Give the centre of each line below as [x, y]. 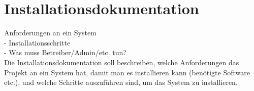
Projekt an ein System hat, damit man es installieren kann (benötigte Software [127, 72]
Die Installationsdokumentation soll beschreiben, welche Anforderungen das [122, 62]
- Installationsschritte [37, 42]
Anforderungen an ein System [50, 33]
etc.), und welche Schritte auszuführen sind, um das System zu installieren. [121, 82]
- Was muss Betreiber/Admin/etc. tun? [65, 52]
